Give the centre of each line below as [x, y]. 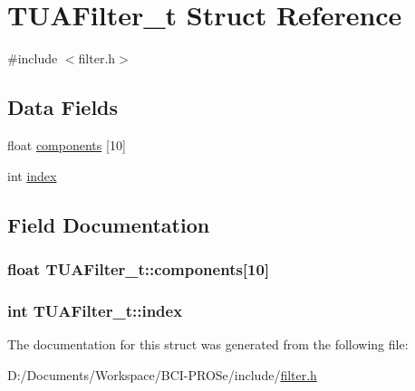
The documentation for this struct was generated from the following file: [208, 343]
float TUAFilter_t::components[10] [139, 268]
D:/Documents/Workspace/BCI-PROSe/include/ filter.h [162, 374]
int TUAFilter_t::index [95, 310]
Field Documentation [109, 224]
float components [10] [67, 144]
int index [32, 175]
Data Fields [63, 107]
